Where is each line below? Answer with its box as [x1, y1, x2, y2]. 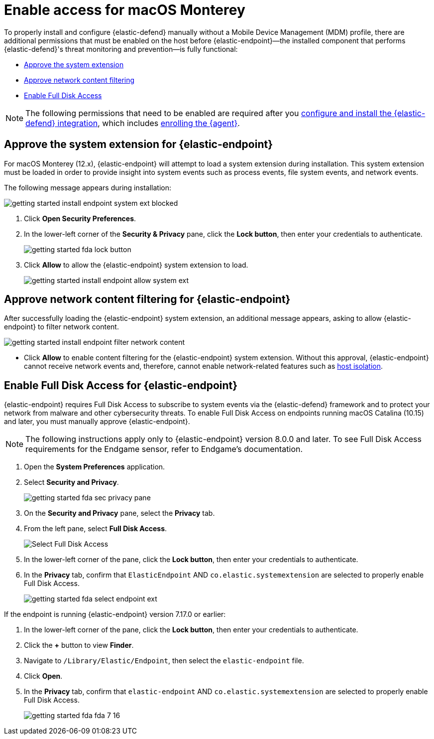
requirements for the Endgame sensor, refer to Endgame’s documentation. [25, 444, 303, 454]
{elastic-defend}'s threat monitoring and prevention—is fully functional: [4, 44, 238, 53]
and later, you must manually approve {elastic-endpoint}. [4, 417, 190, 426]
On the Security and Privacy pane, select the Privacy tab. [24, 509, 215, 518]
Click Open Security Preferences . [24, 214, 136, 223]
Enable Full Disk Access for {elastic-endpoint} [4, 379, 238, 392]
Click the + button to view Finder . [24, 641, 134, 650]
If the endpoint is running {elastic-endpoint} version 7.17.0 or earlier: [4, 610, 226, 619]
